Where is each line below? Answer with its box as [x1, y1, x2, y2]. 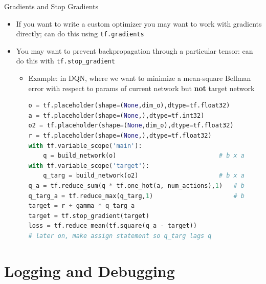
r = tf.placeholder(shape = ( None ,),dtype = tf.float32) [28, 132, 212, 140]
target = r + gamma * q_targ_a [28, 202, 135, 210]
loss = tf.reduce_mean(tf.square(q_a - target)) [28, 222, 197, 230]
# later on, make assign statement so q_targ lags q [28, 232, 212, 239]
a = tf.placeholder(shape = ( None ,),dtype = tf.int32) [28, 112, 205, 119]
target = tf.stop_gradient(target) [28, 212, 149, 220]
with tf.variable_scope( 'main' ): [28, 142, 142, 149]
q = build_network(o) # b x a [43, 152, 245, 160]
